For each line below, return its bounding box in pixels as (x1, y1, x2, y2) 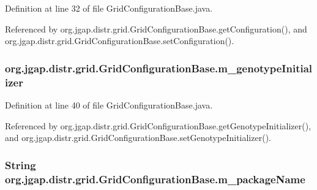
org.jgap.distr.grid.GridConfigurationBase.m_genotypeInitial (5, 60, 313, 75)
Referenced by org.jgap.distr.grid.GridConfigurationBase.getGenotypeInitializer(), (5, 119, 311, 132)
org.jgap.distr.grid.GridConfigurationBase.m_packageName (5, 171, 305, 186)
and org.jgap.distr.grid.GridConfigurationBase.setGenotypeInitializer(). (5, 131, 271, 144)
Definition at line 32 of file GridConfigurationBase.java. (5, 2, 213, 14)
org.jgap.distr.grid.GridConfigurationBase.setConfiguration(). (5, 34, 234, 47)
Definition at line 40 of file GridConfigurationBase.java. (5, 98, 213, 111)
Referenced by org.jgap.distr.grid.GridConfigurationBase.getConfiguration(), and (5, 22, 307, 35)
